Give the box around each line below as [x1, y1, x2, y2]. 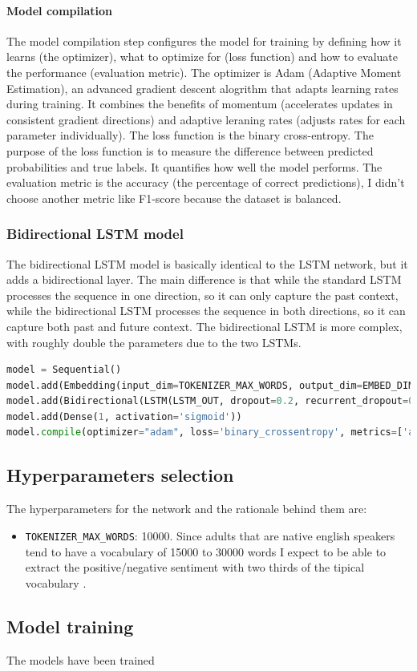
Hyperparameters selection [6, 463, 234, 487]
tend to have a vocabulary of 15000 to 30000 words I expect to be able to [25, 543, 387, 560]
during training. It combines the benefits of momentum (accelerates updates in [6, 95, 393, 112]
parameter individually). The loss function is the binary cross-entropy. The [6, 127, 374, 143]
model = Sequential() [6, 364, 122, 376]
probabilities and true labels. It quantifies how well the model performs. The [6, 158, 383, 175]
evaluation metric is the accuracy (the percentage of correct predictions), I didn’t [6, 174, 405, 191]
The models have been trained [6, 651, 155, 668]
